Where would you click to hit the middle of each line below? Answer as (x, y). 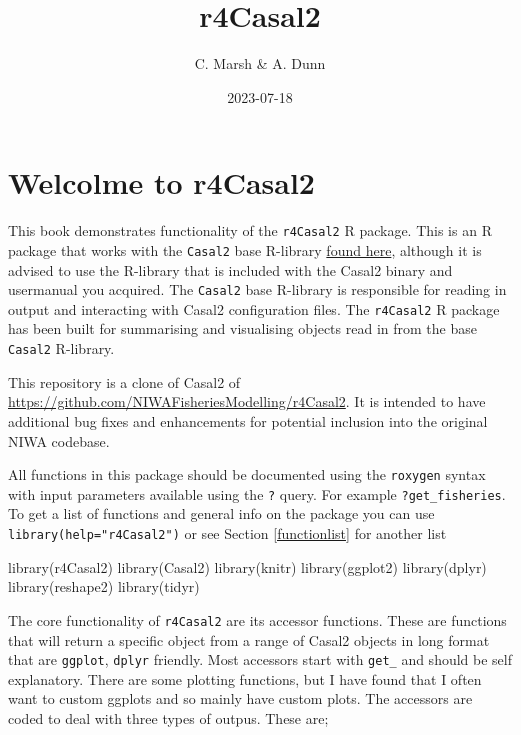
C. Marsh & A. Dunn (260, 63)
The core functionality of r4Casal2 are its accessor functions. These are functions (257, 619)
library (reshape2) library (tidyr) (104, 586)
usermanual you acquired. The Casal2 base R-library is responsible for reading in (257, 289)
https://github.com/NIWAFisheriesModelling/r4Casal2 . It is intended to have (247, 401)
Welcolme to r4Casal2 (161, 182)
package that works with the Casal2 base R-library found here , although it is (245, 249)
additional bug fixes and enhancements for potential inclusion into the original (248, 420)
